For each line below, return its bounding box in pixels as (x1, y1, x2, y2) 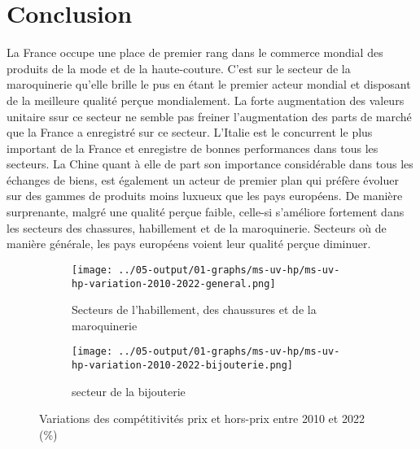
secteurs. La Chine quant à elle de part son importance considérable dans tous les (7, 155, 413, 172)
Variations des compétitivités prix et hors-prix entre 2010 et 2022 (39, 410, 365, 427)
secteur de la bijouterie (72, 382, 186, 399)
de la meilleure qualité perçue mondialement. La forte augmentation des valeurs (7, 91, 405, 108)
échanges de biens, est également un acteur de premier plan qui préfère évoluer (7, 171, 399, 188)
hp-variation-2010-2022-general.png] (72, 277, 276, 290)
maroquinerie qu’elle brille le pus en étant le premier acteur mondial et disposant (7, 76, 411, 93)
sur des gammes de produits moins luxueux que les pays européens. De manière (7, 187, 403, 204)
